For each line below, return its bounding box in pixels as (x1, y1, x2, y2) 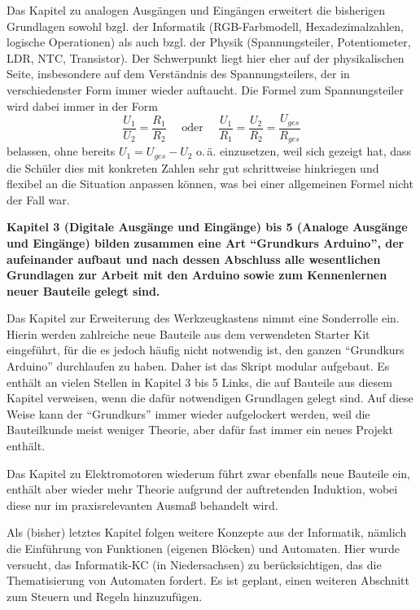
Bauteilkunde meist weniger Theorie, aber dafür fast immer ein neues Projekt (7, 421, 393, 438)
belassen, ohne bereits (7, 143, 116, 160)
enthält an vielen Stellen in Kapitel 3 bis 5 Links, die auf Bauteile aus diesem (7, 373, 392, 390)
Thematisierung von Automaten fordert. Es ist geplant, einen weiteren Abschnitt (7, 572, 409, 589)
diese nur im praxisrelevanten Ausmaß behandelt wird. (7, 496, 278, 513)
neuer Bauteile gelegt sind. (7, 282, 160, 299)
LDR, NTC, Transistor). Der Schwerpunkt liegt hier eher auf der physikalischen (7, 49, 405, 66)
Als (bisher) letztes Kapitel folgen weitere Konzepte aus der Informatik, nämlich (7, 524, 407, 541)
